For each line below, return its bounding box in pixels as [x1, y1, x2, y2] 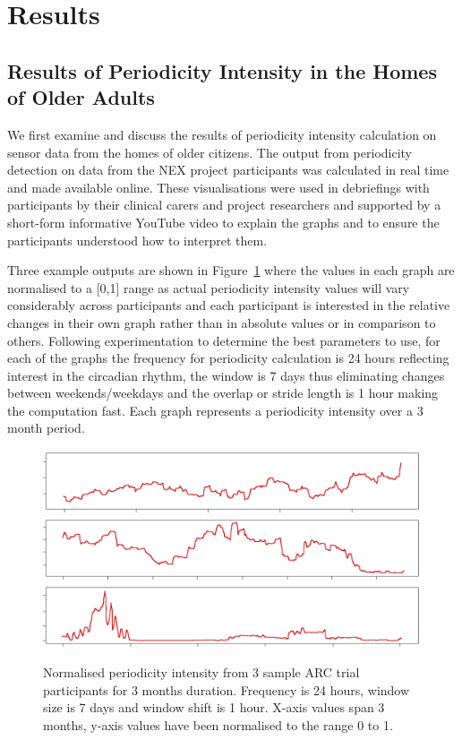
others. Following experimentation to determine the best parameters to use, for [7, 331, 441, 349]
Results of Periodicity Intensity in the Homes [7, 56, 437, 84]
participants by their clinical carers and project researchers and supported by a [7, 195, 441, 214]
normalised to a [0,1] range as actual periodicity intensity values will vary [7, 278, 410, 297]
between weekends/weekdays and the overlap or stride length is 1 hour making [7, 383, 439, 402]
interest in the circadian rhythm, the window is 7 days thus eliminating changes [7, 366, 445, 384]
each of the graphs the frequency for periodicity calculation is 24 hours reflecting [7, 348, 449, 367]
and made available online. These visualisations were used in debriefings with [7, 177, 430, 196]
